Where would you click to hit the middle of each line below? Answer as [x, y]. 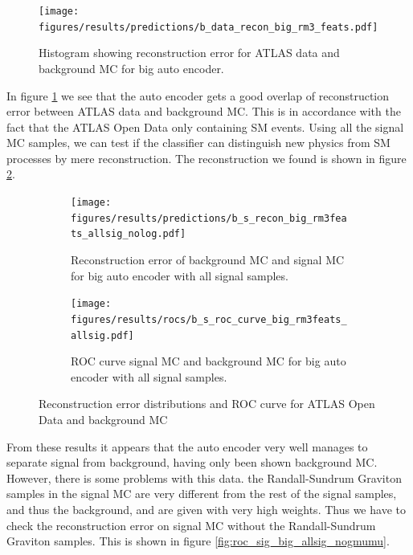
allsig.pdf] [102, 335]
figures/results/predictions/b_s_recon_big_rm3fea [209, 218]
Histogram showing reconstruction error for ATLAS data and [189, 53]
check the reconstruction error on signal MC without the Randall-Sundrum [191, 525]
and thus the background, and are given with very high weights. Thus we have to [206, 509]
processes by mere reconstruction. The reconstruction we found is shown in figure [206, 158]
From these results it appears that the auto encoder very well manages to [187, 446]
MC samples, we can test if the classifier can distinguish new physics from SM [198, 143]
